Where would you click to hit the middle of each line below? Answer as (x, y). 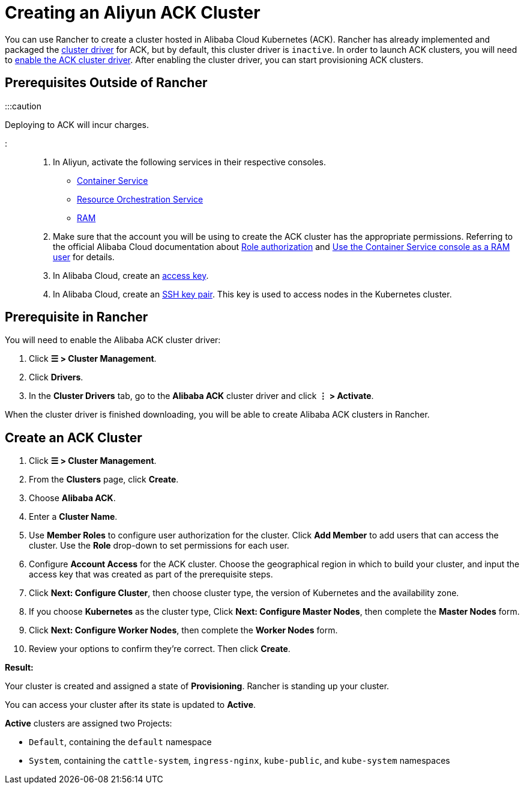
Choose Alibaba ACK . (72, 498)
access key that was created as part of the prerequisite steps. (151, 574)
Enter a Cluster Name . (73, 517)
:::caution (23, 106)
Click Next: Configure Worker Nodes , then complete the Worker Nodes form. (183, 630)
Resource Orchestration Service (140, 199)
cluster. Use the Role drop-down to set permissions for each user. (159, 546)
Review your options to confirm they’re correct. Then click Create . (160, 649)
